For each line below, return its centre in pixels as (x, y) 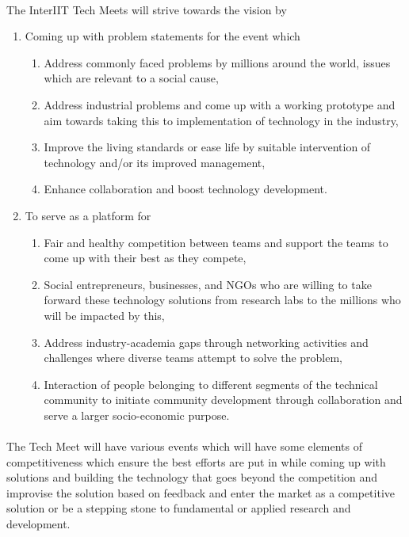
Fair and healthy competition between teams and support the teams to (216, 242)
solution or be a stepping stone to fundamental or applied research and (179, 508)
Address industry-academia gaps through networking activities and (206, 342)
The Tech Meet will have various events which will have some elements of (185, 446)
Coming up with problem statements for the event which (162, 36)
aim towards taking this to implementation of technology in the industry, (221, 120)
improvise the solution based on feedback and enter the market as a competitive (201, 492)
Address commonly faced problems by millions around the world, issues (217, 62)
